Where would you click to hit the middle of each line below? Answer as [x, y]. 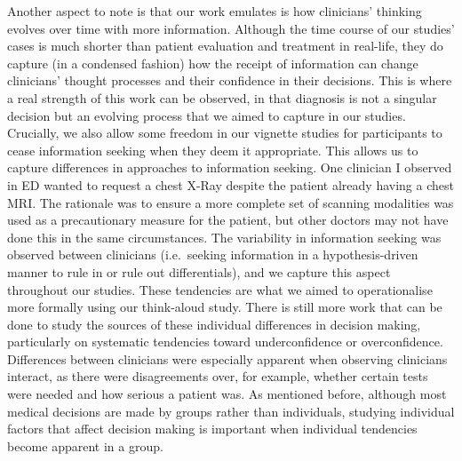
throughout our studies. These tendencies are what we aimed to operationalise [220, 289]
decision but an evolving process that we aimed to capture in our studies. [207, 115]
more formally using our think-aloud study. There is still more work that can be [225, 307]
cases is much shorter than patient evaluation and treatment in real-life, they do [225, 46]
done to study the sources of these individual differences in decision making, [214, 324]
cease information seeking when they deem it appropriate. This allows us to [213, 150]
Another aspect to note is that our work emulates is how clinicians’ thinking [215, 11]
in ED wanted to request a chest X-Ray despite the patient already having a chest [231, 184]
